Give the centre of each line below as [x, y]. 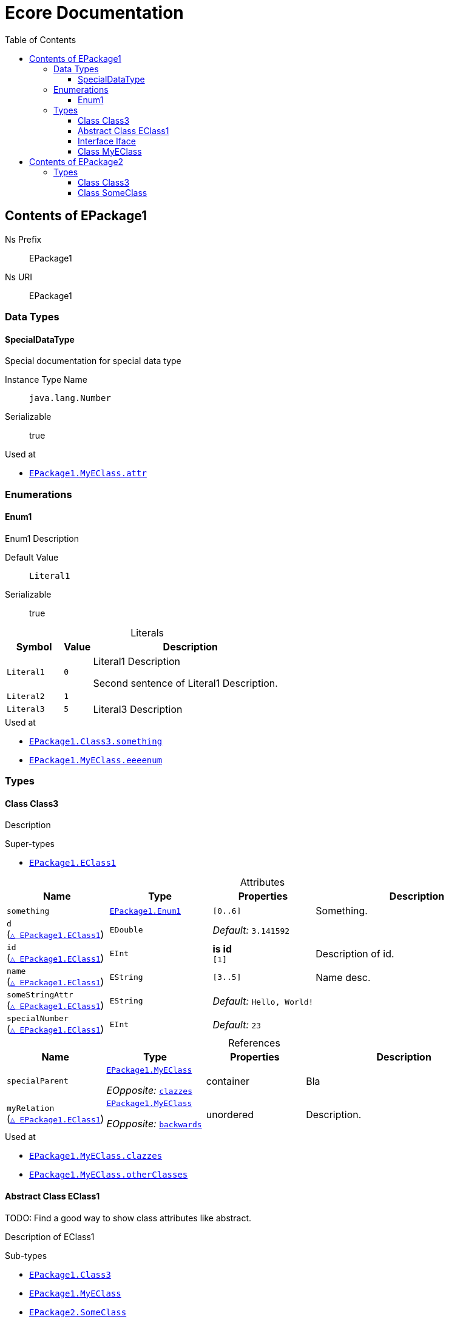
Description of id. [355, 953]
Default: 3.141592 [251, 930]
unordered [230, 1114]
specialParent [38, 1081]
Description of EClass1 [50, 1236]
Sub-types [26, 1255]
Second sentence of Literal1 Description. [185, 683]
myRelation [31, 1108]
